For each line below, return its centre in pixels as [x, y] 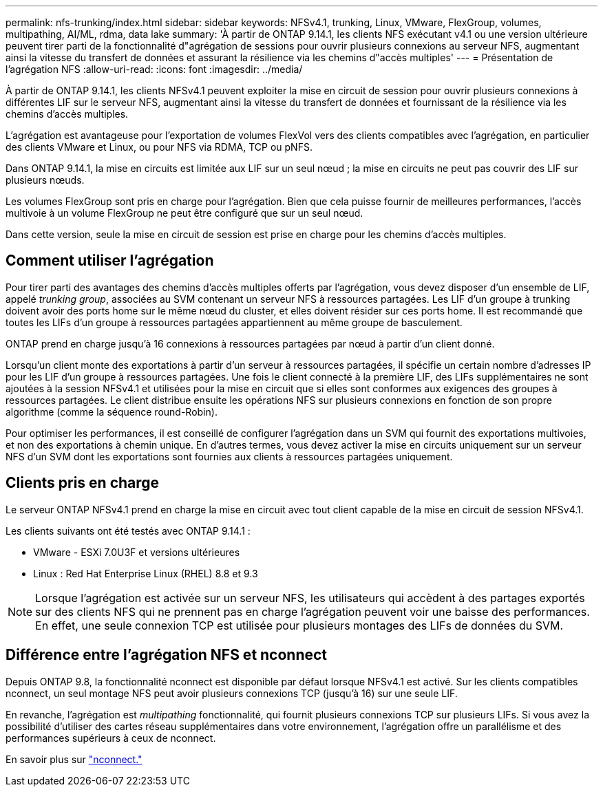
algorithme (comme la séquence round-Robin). [112, 411]
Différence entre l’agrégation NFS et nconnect [167, 655]
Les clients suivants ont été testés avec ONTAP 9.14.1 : [128, 531]
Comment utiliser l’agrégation [110, 261]
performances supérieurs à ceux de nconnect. [111, 738]
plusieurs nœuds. [45, 180]
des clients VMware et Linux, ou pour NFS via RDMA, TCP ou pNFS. [159, 147]
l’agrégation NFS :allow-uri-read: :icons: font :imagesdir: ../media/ [154, 69]
